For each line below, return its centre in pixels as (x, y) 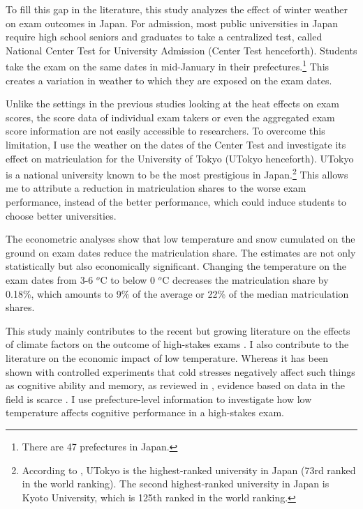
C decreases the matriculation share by (245, 280)
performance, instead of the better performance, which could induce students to (176, 202)
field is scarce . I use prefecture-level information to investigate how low (159, 398)
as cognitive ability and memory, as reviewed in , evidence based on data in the (176, 385)
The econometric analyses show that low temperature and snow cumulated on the (180, 239)
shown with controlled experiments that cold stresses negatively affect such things (180, 371)
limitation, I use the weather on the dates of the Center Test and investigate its (176, 144)
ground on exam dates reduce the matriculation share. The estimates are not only (181, 252)
